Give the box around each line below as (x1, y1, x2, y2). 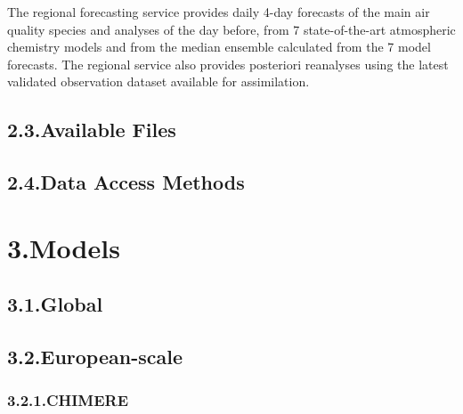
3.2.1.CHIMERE (7, 389, 129, 411)
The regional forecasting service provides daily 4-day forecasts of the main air (7, 3, 430, 20)
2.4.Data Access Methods (7, 168, 245, 196)
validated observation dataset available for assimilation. (7, 72, 310, 91)
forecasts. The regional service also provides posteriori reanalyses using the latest (7, 54, 449, 73)
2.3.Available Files (7, 116, 176, 143)
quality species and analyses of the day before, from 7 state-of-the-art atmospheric (7, 20, 456, 38)
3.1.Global (7, 290, 103, 318)
